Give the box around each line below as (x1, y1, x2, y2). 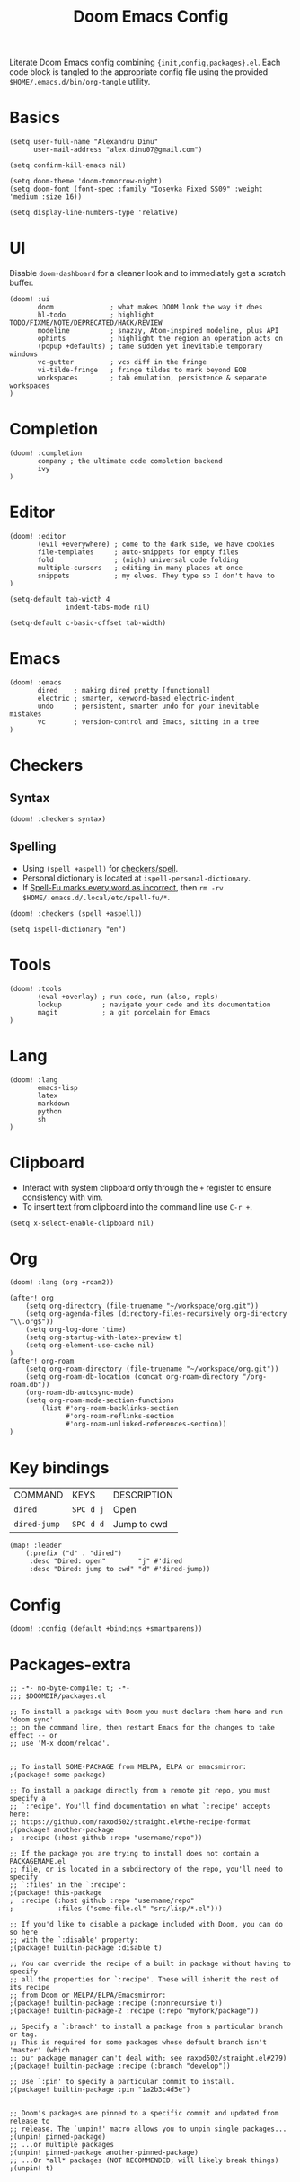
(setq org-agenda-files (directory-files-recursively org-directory (25, 1310, 287, 1319)
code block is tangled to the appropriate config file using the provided (9, 67, 269, 77)
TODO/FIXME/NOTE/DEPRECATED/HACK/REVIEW (9, 318, 163, 327)
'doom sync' (9, 1715, 54, 1724)
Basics (9, 108, 61, 128)
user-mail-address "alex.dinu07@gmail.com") (32, 146, 203, 155)
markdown (37, 1099, 70, 1108)
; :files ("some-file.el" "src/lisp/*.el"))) (9, 1904, 223, 1913)
